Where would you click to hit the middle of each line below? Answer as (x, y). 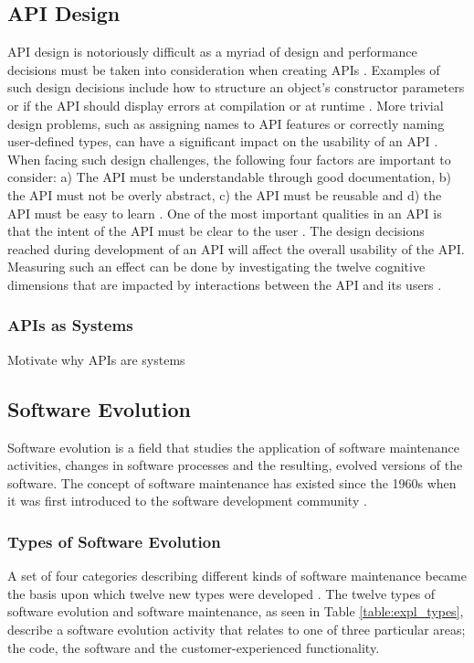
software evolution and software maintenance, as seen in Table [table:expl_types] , (236, 611)
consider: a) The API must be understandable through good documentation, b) (229, 177)
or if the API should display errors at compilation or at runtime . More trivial (226, 105)
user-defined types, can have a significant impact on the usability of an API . (223, 141)
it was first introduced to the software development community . (187, 501)
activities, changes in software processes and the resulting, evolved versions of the (235, 465)
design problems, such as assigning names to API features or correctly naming (226, 123)
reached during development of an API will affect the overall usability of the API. (236, 248)
